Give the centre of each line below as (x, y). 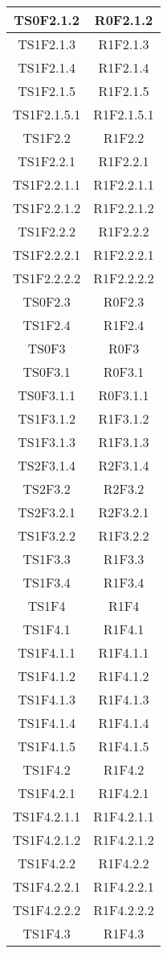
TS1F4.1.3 (47, 699)
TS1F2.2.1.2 (47, 208)
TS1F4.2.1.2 (47, 840)
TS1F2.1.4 (47, 67)
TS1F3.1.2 (47, 418)
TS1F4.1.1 (47, 652)
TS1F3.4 (47, 582)
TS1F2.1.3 (47, 44)
